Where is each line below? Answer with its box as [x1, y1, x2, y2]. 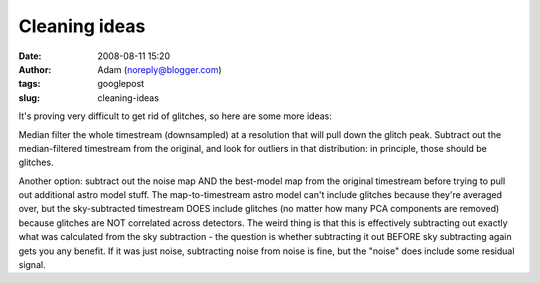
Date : [18, 50, 42, 62]
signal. [18, 259, 46, 271]
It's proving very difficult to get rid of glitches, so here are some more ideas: [18, 110, 332, 122]
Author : [18, 63, 52, 75]
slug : [18, 91, 40, 104]
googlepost [97, 78, 145, 90]
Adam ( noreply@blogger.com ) [97, 63, 222, 75]
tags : [18, 78, 41, 90]
